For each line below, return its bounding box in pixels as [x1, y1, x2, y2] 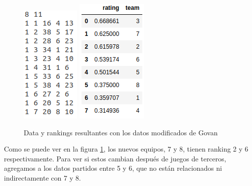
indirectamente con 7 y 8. [4, 172, 81, 183]
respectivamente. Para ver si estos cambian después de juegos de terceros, [4, 153, 226, 163]
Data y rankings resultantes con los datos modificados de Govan [24, 127, 218, 137]
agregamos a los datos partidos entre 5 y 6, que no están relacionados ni [4, 163, 222, 173]
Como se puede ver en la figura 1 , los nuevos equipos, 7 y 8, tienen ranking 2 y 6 [4, 144, 249, 154]
